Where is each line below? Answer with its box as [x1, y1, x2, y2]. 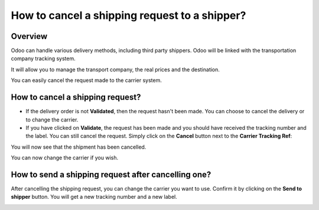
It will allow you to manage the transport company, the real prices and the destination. [11, 65, 220, 73]
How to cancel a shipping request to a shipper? [11, 9, 246, 22]
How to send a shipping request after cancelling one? [11, 169, 211, 179]
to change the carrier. [25, 116, 79, 123]
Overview [11, 31, 48, 41]
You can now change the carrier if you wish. [11, 154, 119, 162]
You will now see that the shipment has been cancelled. [11, 143, 147, 150]
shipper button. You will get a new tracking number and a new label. [11, 193, 177, 201]
